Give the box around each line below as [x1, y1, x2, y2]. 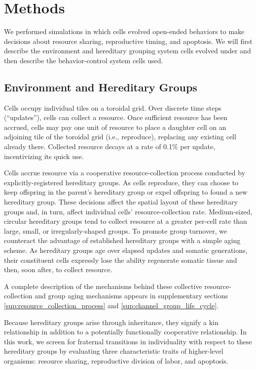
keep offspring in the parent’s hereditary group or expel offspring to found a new [4, 187, 248, 197]
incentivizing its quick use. [4, 151, 84, 161]
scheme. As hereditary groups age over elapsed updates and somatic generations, [4, 245, 248, 255]
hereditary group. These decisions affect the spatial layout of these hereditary [4, 197, 238, 207]
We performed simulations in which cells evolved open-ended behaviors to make [4, 26, 245, 37]
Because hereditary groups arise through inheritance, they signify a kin [4, 317, 219, 327]
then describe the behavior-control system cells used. [4, 55, 163, 65]
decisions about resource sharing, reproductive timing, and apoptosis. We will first [4, 36, 253, 46]
